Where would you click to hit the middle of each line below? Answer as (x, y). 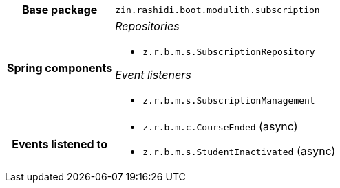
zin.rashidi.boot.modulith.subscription (217, 10)
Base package (60, 10)
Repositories (147, 26)
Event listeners (153, 75)
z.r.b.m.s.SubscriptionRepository (229, 52)
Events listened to (60, 144)
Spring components (60, 68)
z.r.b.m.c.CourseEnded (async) (220, 126)
